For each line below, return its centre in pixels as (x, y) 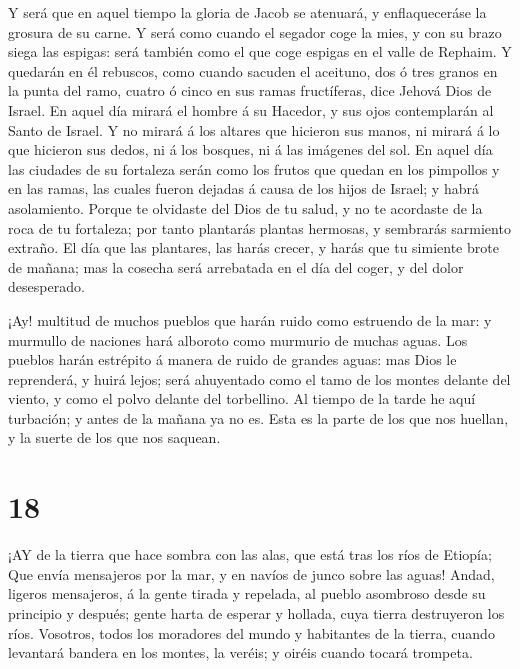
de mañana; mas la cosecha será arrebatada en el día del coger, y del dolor (236, 266)
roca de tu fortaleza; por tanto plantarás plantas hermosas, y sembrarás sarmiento (259, 227)
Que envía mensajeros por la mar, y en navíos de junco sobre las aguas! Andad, (251, 573)
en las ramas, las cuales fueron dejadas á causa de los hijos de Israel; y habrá (243, 188)
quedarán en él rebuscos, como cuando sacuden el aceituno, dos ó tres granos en (253, 70)
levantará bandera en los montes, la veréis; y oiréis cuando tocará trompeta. (240, 652)
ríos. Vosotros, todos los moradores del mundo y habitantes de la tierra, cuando (251, 632)
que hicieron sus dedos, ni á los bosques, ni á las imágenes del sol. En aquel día (250, 149)
